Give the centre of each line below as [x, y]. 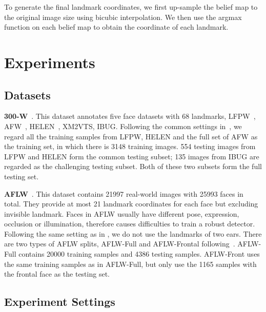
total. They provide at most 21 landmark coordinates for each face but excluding [131, 204]
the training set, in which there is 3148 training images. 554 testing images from [130, 146]
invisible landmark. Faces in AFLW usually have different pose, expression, [122, 213]
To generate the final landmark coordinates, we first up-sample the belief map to [131, 7]
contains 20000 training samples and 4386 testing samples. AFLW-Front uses [139, 254]
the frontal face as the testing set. [57, 274]
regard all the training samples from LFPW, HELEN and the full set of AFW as [131, 136]
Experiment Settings [60, 301]
